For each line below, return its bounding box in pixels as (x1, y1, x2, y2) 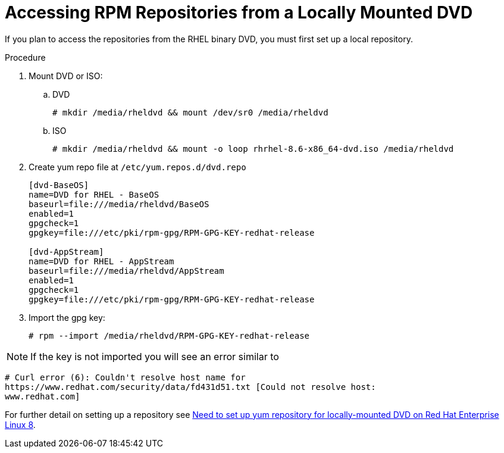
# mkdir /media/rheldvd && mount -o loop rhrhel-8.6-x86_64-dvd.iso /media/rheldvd (52, 143, 454, 154)
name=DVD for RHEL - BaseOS (29, 189, 159, 199)
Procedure (5, 52, 46, 63)
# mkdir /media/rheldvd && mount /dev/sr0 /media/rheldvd (52, 107, 328, 117)
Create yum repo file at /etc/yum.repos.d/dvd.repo (29, 161, 246, 172)
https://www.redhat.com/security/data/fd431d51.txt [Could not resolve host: (5, 382, 376, 392)
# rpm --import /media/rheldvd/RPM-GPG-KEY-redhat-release (29, 330, 310, 340)
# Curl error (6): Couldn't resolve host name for (5, 372, 246, 382)
